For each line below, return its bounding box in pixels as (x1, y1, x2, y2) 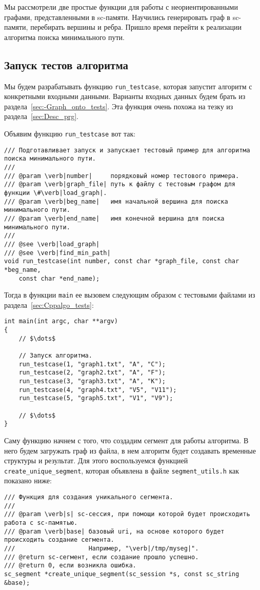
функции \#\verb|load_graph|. (4, 189, 107, 196)
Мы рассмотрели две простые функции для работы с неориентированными (4, 2, 238, 12)
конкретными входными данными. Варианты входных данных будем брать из (4, 91, 246, 102)
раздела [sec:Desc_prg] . (4, 111, 78, 122)
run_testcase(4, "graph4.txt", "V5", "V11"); (18, 386, 177, 394)
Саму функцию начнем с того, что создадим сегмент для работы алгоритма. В (4, 435, 249, 445)
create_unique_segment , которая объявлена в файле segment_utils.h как (4, 465, 239, 476)
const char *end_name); (18, 274, 100, 282)
